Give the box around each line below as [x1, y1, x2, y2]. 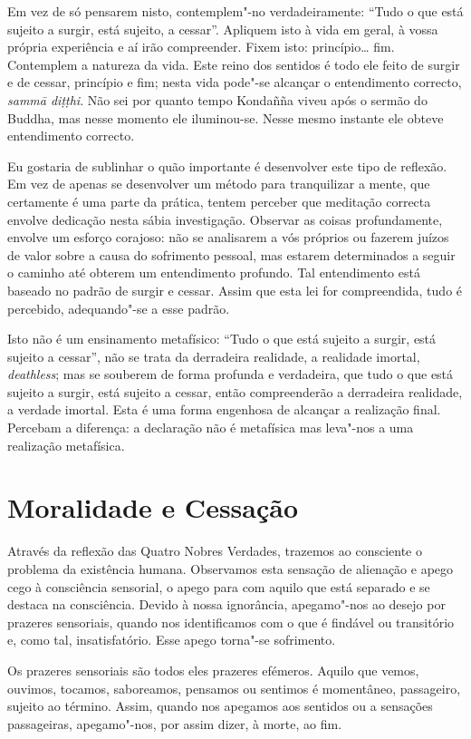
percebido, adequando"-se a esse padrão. [7, 298, 230, 317]
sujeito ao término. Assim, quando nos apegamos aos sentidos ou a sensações [7, 696, 433, 715]
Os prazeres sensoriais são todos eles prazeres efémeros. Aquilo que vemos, [7, 660, 419, 679]
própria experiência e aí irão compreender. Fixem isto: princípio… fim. [7, 37, 395, 56]
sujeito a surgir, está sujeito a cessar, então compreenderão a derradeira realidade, [7, 382, 463, 401]
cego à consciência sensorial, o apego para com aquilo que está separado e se [7, 577, 430, 596]
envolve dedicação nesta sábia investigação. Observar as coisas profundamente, [7, 209, 443, 229]
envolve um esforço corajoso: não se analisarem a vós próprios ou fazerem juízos [7, 228, 449, 247]
